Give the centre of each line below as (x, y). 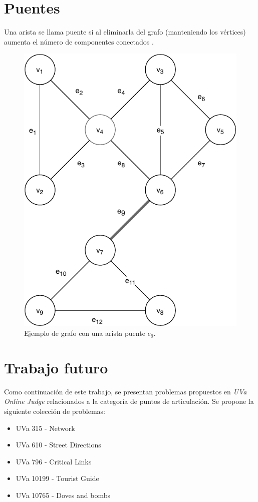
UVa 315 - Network (45, 428)
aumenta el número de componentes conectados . (79, 41)
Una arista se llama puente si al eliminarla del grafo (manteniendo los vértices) (125, 32)
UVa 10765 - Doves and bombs (63, 495)
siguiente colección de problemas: (55, 411)
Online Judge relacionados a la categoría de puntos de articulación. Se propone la (129, 401)
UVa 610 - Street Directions (58, 445)
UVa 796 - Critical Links (54, 461)
